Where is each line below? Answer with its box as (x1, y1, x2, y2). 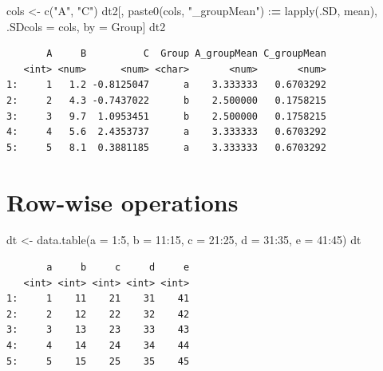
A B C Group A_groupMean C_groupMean (46, 48, 326, 60)
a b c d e (46, 262, 190, 274)
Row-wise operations (6, 185, 239, 218)
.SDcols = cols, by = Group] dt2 (6, 18, 166, 34)
